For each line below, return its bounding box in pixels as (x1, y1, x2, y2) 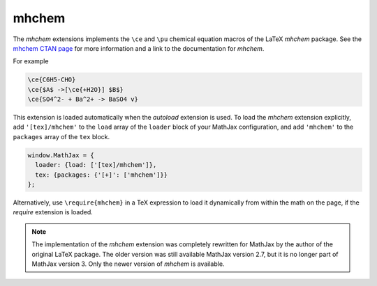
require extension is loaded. (13, 208, 94, 216)
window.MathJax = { (27, 151, 94, 159)
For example (13, 57, 49, 65)
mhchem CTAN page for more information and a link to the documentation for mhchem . (13, 44, 265, 52)
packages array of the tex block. (13, 132, 110, 141)
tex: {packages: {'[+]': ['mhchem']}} (35, 170, 168, 179)
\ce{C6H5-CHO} (27, 76, 76, 84)
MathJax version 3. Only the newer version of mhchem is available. (31, 260, 225, 268)
